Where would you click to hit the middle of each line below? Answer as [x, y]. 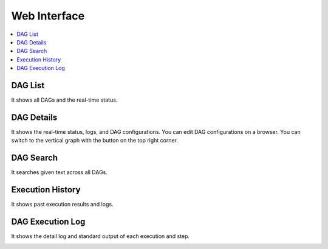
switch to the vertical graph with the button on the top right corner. [95, 141]
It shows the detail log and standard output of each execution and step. [101, 236]
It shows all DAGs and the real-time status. [64, 100]
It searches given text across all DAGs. [59, 172]
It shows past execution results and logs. [62, 205]
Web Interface [48, 16]
